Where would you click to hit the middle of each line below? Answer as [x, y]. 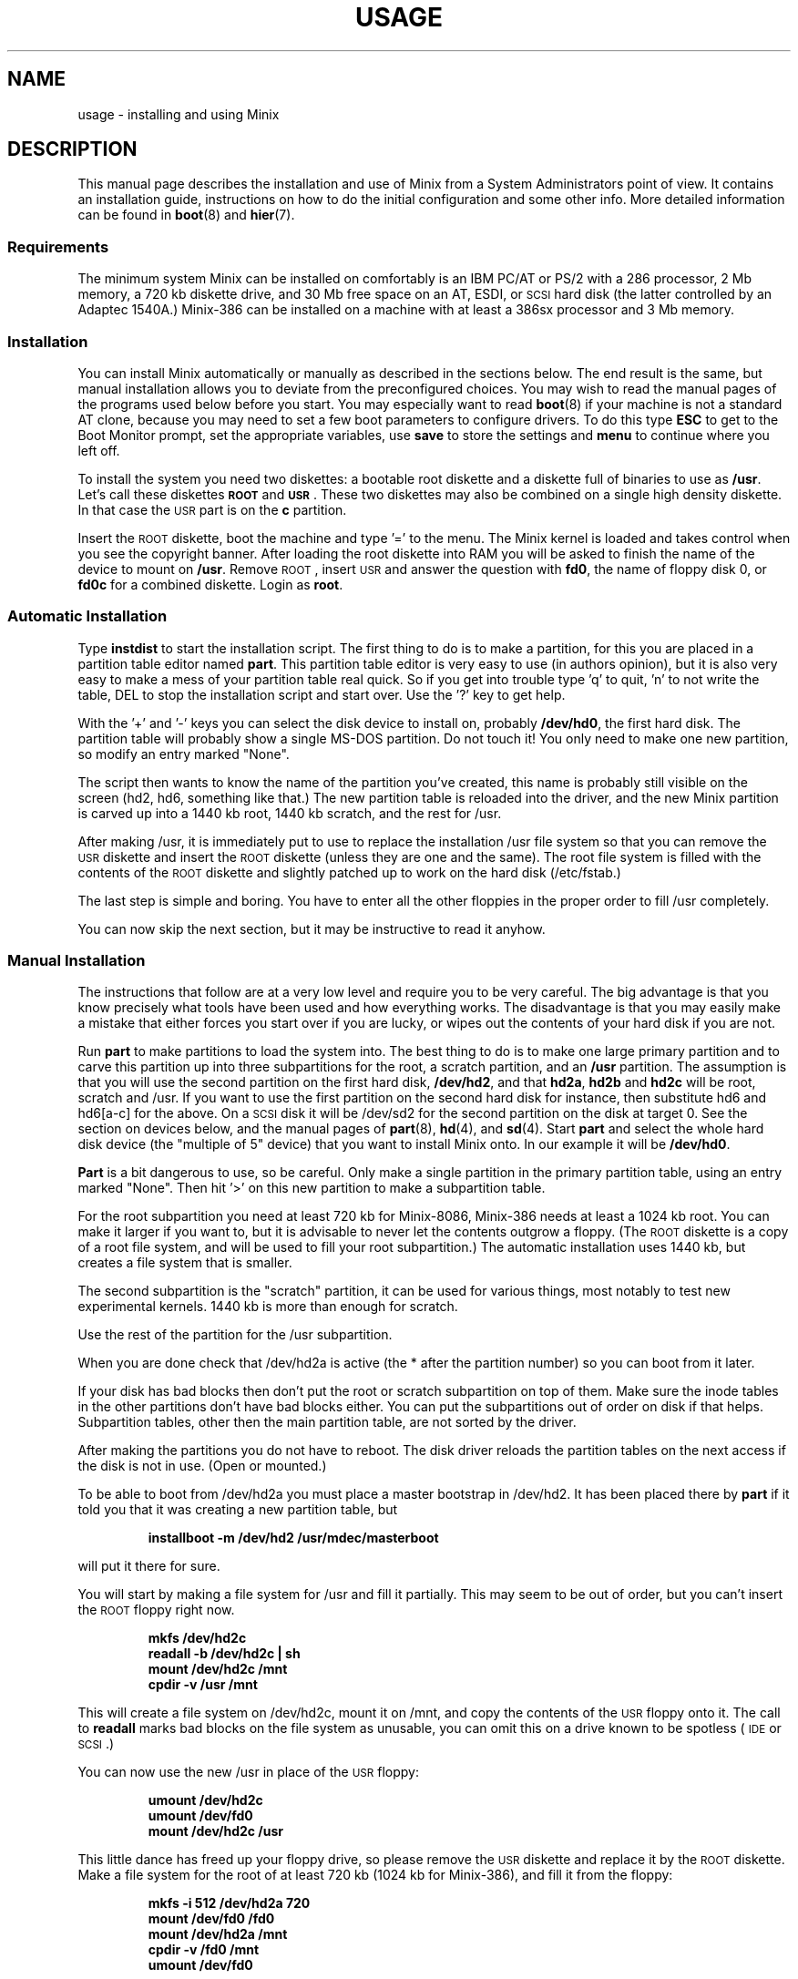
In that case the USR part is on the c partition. [212, 509]
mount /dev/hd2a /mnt [218, 1934]
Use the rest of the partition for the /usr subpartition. [235, 1335]
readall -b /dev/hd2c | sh [224, 1654]
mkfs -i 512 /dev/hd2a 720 [229, 1903]
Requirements [58, 246]
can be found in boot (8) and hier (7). [186, 215]
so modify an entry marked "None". [184, 754]
